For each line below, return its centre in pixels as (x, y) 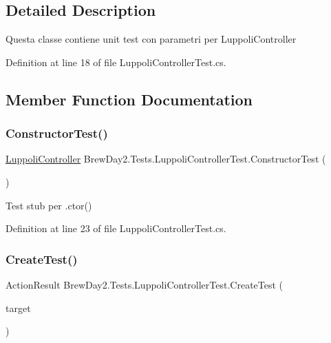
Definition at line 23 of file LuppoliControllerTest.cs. (116, 228)
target (18, 308)
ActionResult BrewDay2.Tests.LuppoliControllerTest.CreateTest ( (145, 284)
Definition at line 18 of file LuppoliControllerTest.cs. (116, 62)
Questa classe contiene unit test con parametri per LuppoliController (151, 39)
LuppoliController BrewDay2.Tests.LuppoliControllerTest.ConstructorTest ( (166, 159)
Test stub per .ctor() (49, 205)
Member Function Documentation (129, 99)
